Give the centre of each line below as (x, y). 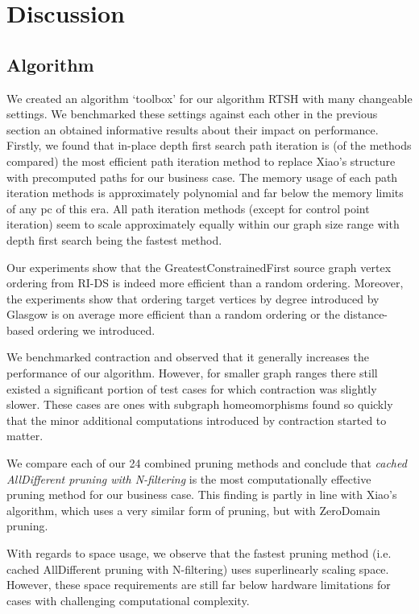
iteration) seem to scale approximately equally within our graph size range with (203, 224)
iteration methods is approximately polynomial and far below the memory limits (205, 193)
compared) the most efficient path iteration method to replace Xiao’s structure (201, 161)
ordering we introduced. (96, 330)
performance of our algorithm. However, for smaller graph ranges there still (192, 373)
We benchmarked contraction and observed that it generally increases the (188, 357)
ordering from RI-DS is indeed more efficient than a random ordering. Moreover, (205, 283)
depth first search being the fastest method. (114, 239)
